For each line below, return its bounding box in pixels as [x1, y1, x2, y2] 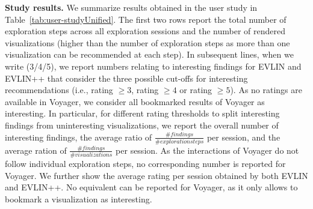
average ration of [5, 144, 67, 156]
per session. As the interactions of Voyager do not [116, 144, 299, 156]
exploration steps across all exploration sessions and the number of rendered [5, 25, 285, 37]
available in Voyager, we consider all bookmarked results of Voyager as [5, 95, 265, 108]
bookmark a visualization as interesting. [5, 192, 152, 205]
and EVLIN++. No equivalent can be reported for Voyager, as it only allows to [5, 181, 298, 193]
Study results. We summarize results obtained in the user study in [5, 1, 258, 13]
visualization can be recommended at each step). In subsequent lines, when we [5, 48, 294, 61]
